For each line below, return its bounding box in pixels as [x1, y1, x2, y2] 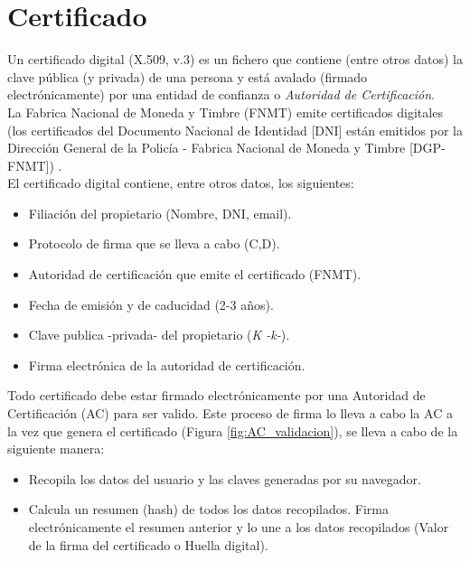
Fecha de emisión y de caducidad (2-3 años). [28, 295, 274, 313]
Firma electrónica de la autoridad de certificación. [28, 355, 305, 374]
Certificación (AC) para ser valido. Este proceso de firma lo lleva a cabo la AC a [7, 404, 453, 423]
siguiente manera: [7, 439, 105, 458]
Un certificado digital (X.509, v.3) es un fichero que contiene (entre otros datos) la [7, 50, 463, 69]
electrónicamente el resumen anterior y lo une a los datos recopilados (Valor [28, 518, 449, 536]
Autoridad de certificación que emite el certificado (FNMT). [28, 265, 362, 284]
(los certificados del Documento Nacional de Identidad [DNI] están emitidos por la [7, 120, 463, 139]
